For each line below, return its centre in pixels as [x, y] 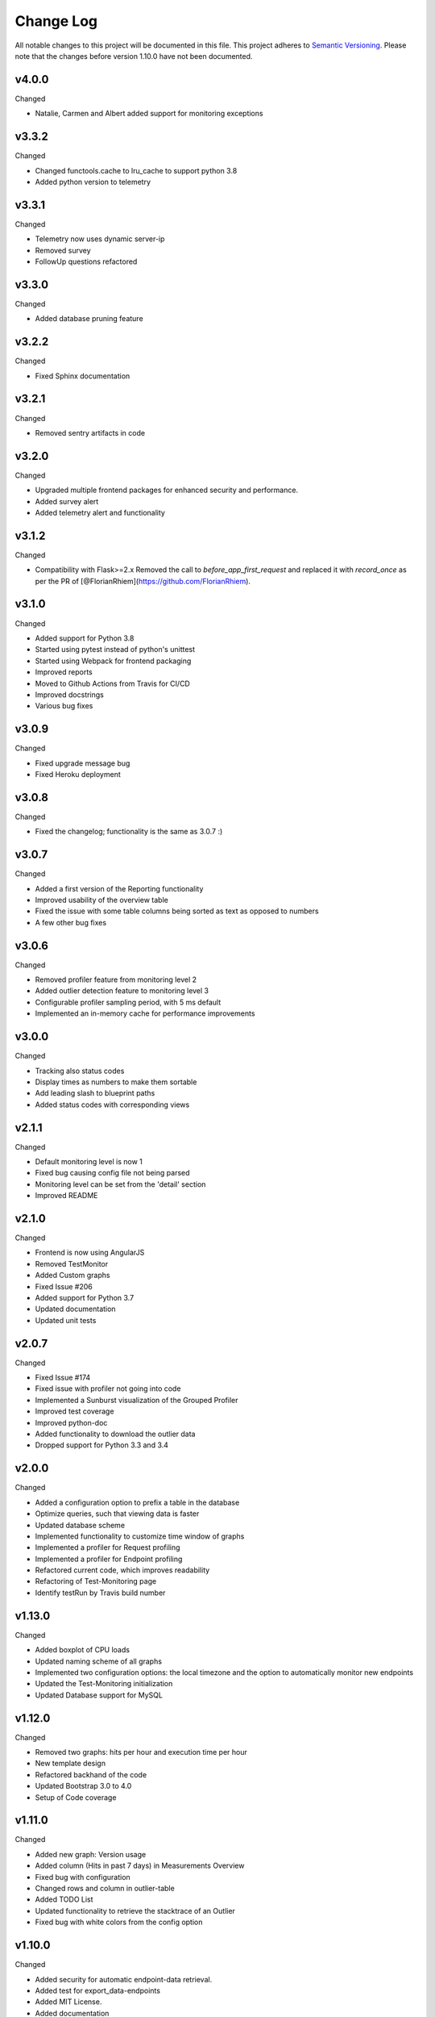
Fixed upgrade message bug [83, 763]
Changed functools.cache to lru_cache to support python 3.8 [136, 170]
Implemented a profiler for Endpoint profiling [109, 1559]
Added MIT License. [68, 2002]
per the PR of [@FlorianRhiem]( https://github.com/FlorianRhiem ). [143, 581]
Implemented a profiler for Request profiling [108, 1547]
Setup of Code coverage [76, 1797]
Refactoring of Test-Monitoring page [96, 1581]
